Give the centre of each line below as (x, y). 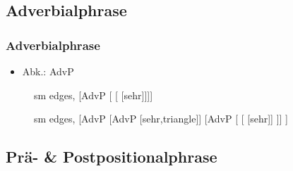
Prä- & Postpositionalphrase (112, 157)
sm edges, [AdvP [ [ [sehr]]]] (94, 95)
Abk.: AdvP (48, 71)
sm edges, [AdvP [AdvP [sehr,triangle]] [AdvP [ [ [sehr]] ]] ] (161, 119)
